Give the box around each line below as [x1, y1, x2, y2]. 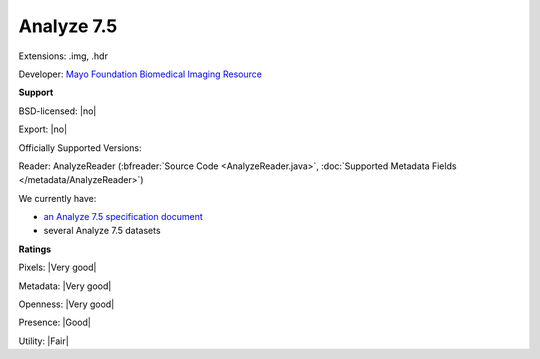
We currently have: [18, 192, 97, 204]
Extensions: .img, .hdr [18, 50, 109, 62]
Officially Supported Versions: [18, 141, 142, 154]
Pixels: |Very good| [18, 261, 97, 274]
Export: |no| [18, 123, 68, 135]
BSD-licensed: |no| [18, 105, 97, 117]
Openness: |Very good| [18, 298, 115, 310]
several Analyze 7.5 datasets [43, 225, 161, 237]
